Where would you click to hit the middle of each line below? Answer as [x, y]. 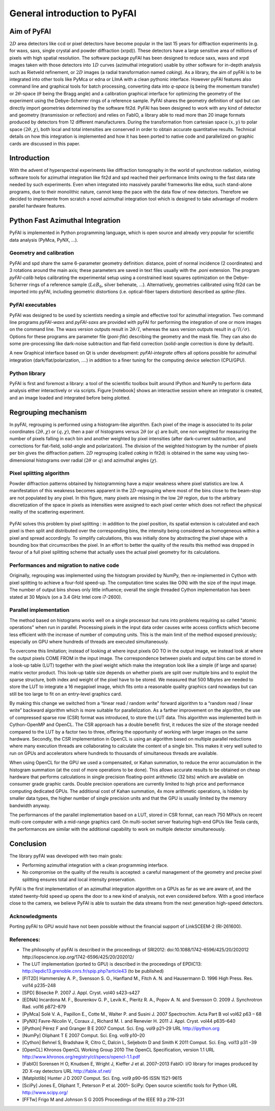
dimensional [22, 460]
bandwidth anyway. [30, 805]
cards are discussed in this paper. [45, 143]
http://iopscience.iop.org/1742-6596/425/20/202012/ [78, 957]
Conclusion [28, 843]
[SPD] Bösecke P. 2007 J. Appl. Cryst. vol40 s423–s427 [81, 993]
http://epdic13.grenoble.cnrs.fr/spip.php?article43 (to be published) [93, 971]
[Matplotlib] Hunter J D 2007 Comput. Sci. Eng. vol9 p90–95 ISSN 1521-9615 [102, 1078]
